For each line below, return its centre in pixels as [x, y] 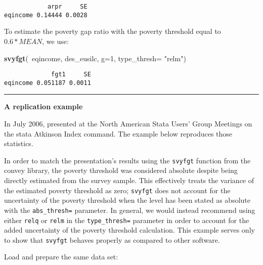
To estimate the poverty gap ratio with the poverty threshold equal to [113, 31]
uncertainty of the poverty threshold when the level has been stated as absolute [127, 200]
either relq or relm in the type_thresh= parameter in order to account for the [127, 220]
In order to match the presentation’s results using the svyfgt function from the [127, 160]
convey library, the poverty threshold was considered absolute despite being [121, 170]
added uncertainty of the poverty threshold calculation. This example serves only [129, 230]
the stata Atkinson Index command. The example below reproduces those [118, 133]
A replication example [43, 106]
